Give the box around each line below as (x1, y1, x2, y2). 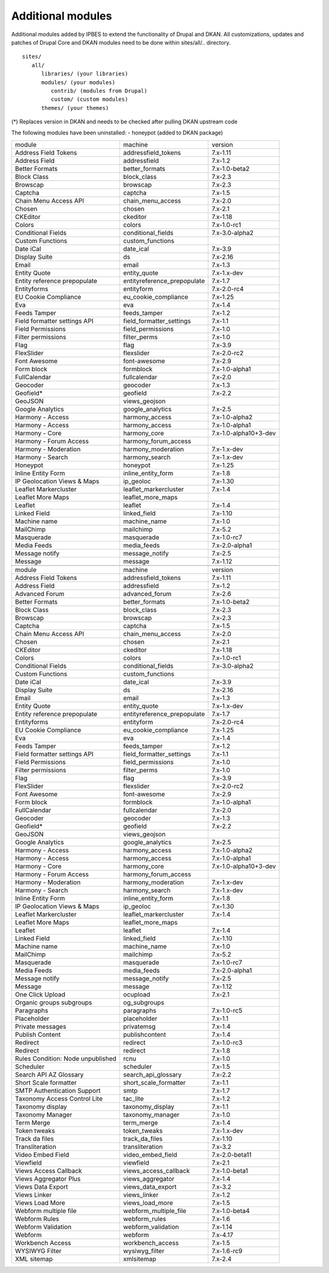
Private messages (15, 1022, 66, 1031)
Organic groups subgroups (15, 998, 93, 1007)
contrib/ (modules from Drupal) (51, 87, 147, 94)
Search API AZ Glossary (15, 1070, 84, 1079)
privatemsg (122, 1022, 156, 1031)
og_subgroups (122, 998, 164, 1007)
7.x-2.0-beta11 (211, 1150, 252, 1159)
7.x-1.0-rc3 (211, 1038, 243, 1046)
